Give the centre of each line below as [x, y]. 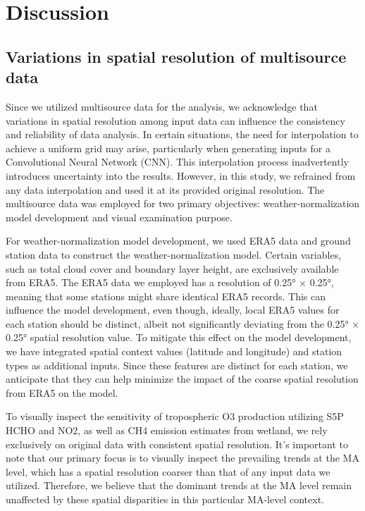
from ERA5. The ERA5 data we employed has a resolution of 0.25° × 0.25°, [170, 282]
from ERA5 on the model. [62, 392]
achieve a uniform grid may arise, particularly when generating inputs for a [168, 148]
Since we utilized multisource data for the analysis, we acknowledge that [162, 106]
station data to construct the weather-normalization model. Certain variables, [174, 254]
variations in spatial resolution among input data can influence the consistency [175, 120]
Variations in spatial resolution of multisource [176, 56]
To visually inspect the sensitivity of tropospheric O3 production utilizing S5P [175, 416]
